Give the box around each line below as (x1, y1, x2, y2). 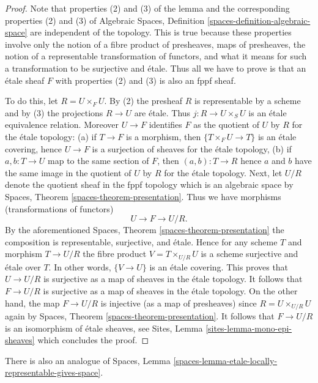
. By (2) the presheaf (104, 94, 183, 107)
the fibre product (83, 247, 147, 260)
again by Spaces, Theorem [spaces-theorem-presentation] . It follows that (5, 309, 275, 322)
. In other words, (48, 260, 111, 273)
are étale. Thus (134, 106, 191, 119)
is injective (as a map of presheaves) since (100, 296, 257, 309)
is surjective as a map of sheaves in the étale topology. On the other (43, 284, 298, 297)
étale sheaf (5, 73, 45, 86)
